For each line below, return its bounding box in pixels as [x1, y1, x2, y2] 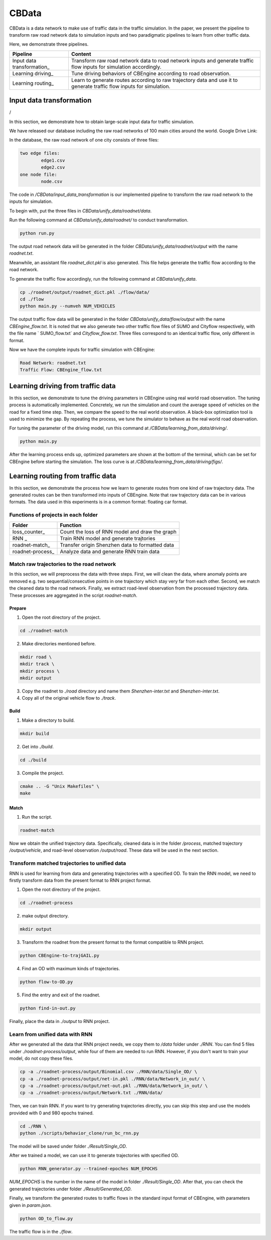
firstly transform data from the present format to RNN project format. [9, 877, 152, 883]
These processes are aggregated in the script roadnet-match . [9, 592, 138, 598]
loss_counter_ [12, 528, 45, 535]
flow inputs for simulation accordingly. [71, 63, 162, 70]
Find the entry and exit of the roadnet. [22, 992, 100, 998]
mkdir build [20, 731, 50, 736]
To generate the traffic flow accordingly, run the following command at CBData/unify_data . [9, 276, 197, 282]
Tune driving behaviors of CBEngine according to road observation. [71, 70, 231, 77]
